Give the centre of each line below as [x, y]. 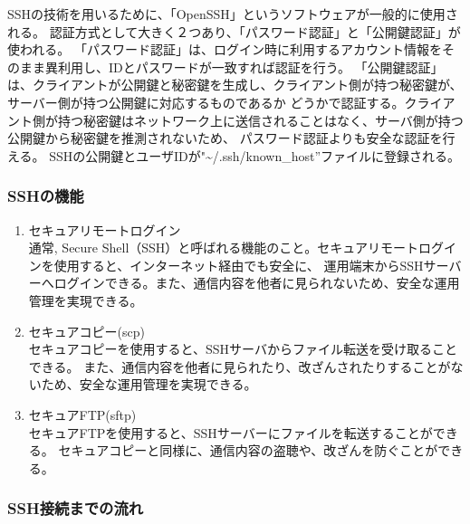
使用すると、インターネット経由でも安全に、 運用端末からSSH [239, 265]
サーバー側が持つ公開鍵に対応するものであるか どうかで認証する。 [206, 102]
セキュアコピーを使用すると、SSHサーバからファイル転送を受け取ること [243, 349]
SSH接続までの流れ [76, 508]
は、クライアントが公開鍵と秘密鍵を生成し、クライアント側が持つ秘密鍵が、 [235, 85]
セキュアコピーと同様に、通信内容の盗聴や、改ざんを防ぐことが [248, 450]
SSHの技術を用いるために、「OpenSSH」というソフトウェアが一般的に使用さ [233, 14]
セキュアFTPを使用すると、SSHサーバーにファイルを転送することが [230, 432]
